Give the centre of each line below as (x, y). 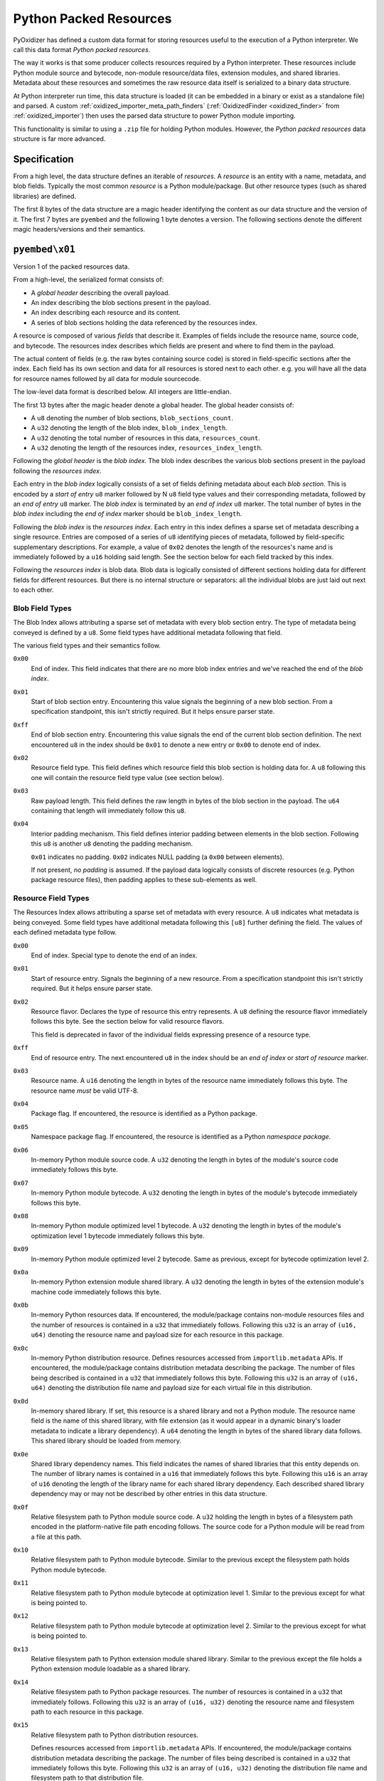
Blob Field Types (42, 608)
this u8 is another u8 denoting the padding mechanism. (112, 843)
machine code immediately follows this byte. (96, 1292)
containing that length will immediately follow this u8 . (108, 810)
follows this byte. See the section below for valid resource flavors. (128, 1022)
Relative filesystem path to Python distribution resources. (115, 1735)
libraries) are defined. (45, 196)
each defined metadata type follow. (65, 933)
